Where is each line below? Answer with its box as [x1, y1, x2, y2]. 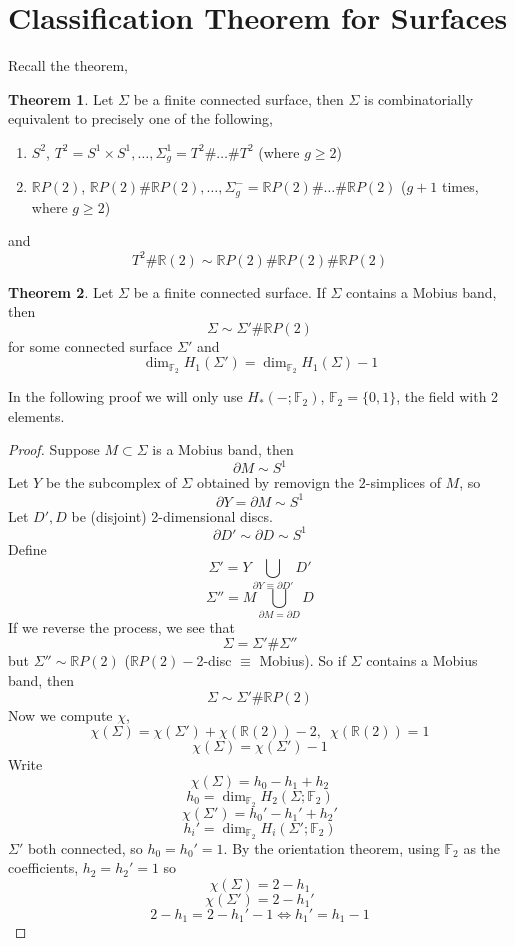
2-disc [196, 650, 232, 671]
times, [441, 176, 479, 197]
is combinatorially [364, 88, 474, 109]
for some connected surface [8, 335, 173, 356]
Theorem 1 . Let [8, 88, 114, 109]
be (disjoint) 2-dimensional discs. [71, 505, 273, 526]
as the [463, 837, 501, 858]
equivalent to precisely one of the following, [8, 108, 273, 129]
